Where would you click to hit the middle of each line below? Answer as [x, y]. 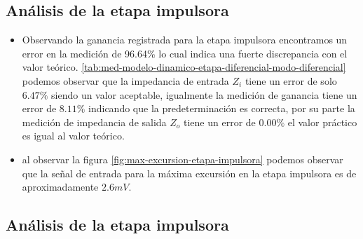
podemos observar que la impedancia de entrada [125, 80]
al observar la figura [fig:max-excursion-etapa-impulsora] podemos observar [183, 159]
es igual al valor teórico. [73, 136]
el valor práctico [322, 122]
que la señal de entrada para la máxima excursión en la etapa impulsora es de [189, 173]
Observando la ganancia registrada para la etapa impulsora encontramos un [185, 40]
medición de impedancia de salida [94, 122]
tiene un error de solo [291, 80]
